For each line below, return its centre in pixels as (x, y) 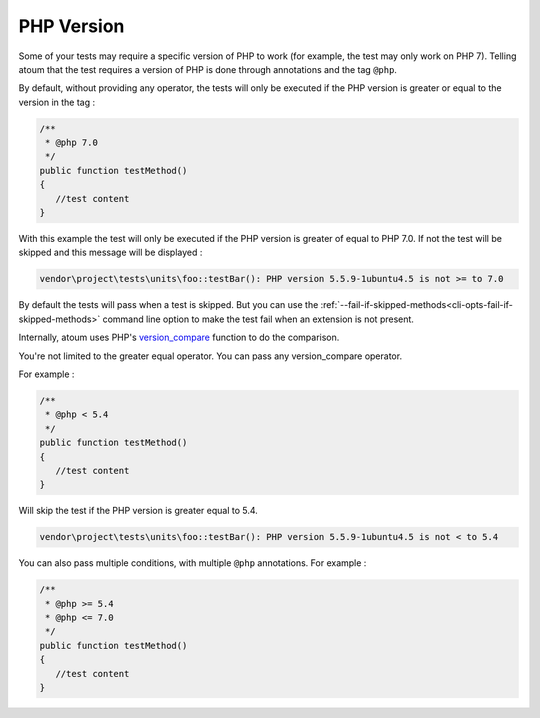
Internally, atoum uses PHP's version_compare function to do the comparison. (179, 337)
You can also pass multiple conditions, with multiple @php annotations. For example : (192, 563)
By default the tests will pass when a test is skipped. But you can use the (168, 305)
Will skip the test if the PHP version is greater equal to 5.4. (138, 511)
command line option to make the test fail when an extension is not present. (258, 319)
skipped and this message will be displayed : (110, 252)
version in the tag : (57, 102)
